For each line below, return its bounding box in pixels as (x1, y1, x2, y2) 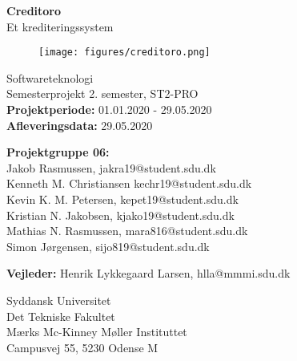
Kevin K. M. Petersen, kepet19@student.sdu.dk (6, 191, 239, 207)
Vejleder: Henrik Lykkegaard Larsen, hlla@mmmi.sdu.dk (6, 265, 291, 282)
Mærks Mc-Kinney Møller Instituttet (6, 323, 187, 340)
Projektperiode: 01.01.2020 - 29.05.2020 (6, 101, 212, 118)
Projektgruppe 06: (6, 144, 110, 160)
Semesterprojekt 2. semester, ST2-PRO (6, 85, 199, 102)
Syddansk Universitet (6, 291, 111, 308)
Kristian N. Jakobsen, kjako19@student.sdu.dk (6, 206, 235, 223)
